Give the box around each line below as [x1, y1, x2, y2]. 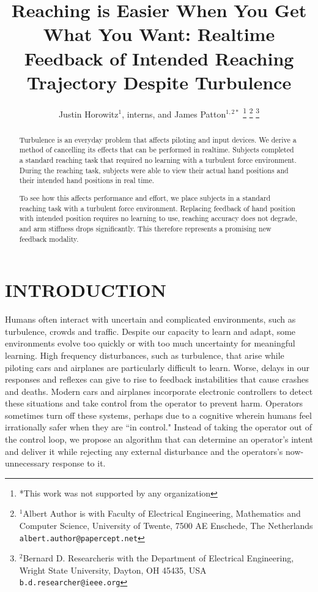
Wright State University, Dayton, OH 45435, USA [19, 563, 207, 576]
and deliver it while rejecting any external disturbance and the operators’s [5, 444, 283, 457]
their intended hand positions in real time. [19, 175, 154, 185]
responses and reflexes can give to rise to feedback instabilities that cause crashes [5, 373, 309, 386]
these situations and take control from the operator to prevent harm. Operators [5, 397, 303, 410]
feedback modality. [19, 233, 79, 244]
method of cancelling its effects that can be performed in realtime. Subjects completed [19, 144, 294, 155]
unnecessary [5, 457, 50, 470]
